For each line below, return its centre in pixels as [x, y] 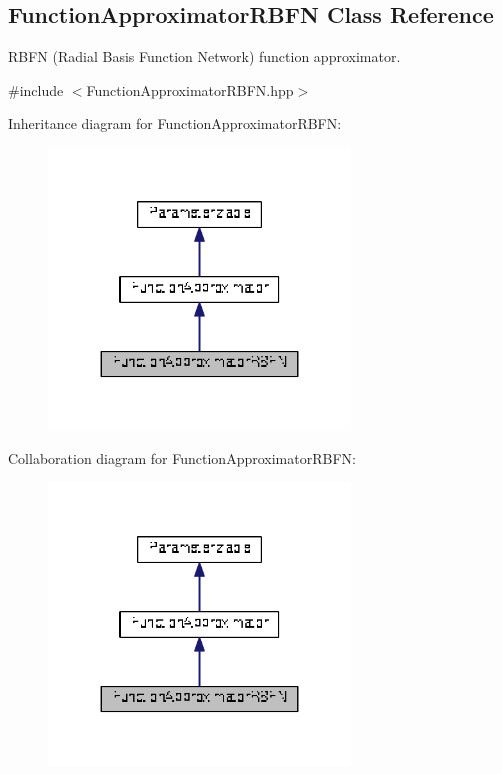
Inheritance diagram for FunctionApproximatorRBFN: [175, 123]
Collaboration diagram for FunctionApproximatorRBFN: [182, 458]
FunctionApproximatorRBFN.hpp [190, 89]
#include [36, 89]
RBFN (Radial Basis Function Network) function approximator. [204, 56]
